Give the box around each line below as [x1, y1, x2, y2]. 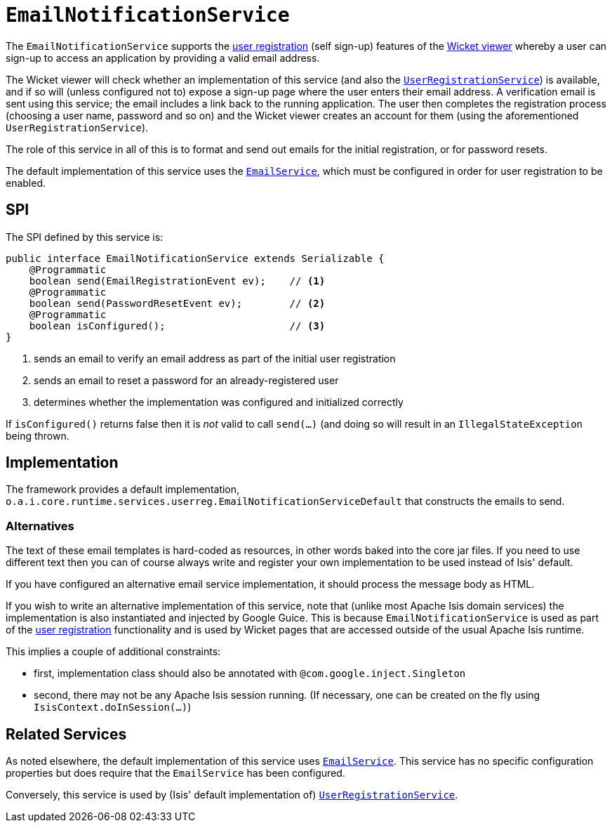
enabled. [6, 176, 46, 189]
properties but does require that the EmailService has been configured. [6, 767, 345, 780]
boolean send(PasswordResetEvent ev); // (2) [29, 297, 326, 309]
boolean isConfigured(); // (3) [29, 320, 326, 331]
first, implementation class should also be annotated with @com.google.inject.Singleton [34, 667, 466, 680]
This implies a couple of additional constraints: [6, 645, 221, 658]
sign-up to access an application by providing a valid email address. [6, 51, 320, 64]
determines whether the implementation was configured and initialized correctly [34, 395, 404, 408]
